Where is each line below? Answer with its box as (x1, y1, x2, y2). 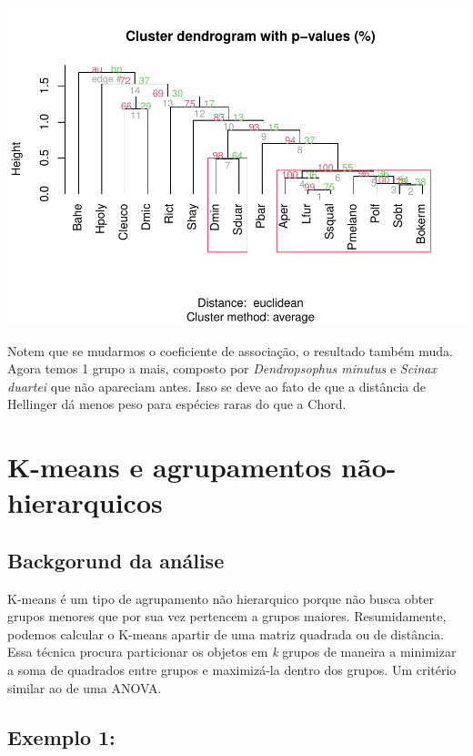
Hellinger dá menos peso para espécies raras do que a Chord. (7, 394, 347, 414)
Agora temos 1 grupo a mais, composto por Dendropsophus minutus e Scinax (7, 359, 437, 378)
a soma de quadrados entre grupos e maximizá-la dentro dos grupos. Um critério (7, 660, 457, 679)
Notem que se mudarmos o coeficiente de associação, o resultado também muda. (7, 341, 453, 360)
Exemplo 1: (7, 722, 116, 751)
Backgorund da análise (7, 546, 225, 574)
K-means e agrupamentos (7, 448, 332, 485)
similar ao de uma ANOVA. (7, 678, 162, 697)
